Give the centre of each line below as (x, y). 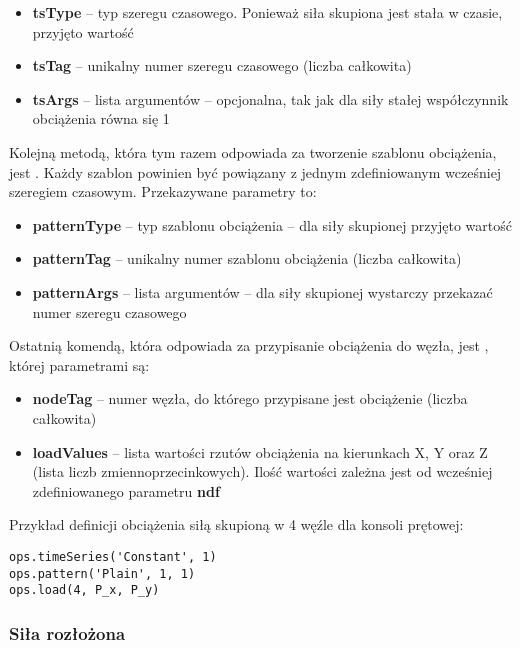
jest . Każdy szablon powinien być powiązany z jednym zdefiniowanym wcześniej (255, 171)
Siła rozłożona (67, 632)
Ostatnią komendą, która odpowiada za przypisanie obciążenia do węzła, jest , (249, 345)
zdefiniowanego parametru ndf (126, 490)
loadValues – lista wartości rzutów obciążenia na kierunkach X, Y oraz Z (260, 451)
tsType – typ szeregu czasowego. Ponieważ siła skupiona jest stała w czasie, (267, 12)
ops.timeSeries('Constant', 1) (113, 556)
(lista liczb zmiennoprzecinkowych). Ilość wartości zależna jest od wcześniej (262, 471)
